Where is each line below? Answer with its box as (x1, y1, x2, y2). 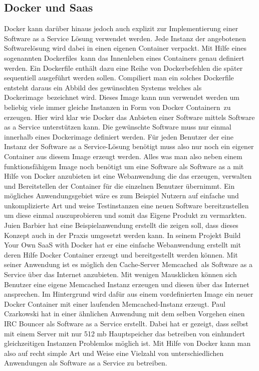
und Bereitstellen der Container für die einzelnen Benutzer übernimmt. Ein (4, 180, 235, 191)
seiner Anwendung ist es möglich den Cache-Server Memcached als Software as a (4, 259, 252, 270)
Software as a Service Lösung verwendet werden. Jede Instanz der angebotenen (4, 33, 246, 43)
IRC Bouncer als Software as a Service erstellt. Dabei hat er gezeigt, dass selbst (4, 318, 248, 329)
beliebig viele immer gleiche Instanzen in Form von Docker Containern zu (4, 101, 231, 112)
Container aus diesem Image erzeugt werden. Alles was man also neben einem (4, 151, 242, 161)
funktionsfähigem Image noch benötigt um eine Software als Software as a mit (4, 161, 244, 171)
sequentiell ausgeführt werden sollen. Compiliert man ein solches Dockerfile (4, 72, 234, 83)
